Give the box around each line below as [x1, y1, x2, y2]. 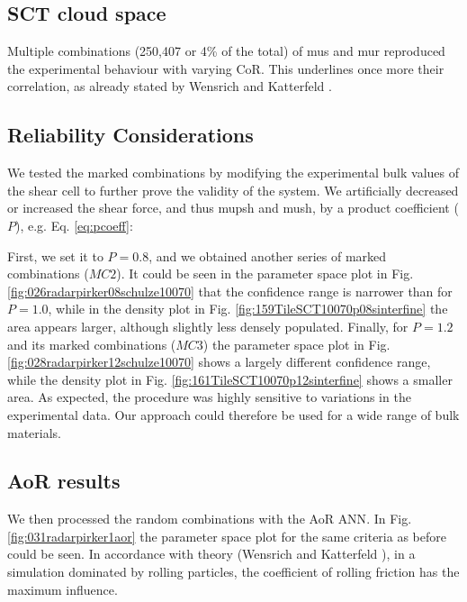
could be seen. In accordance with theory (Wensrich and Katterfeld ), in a [7, 544, 416, 563]
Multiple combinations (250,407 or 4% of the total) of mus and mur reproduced [7, 41, 445, 60]
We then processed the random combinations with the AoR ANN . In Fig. [7, 509, 412, 528]
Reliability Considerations [7, 121, 254, 149]
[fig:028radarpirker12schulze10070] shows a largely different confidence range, [7, 352, 431, 371]
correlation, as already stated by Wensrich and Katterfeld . [7, 77, 332, 96]
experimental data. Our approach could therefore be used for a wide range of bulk [7, 405, 460, 424]
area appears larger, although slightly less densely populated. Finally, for [7, 316, 409, 335]
